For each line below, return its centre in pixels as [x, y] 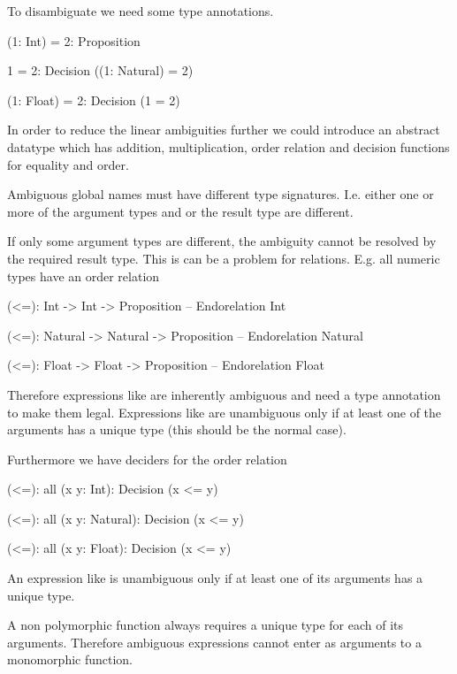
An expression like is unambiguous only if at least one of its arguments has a [215, 578]
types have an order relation [84, 276]
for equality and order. [68, 164]
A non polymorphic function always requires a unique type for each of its [206, 625]
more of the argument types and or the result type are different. [180, 211]
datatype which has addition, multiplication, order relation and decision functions [228, 146]
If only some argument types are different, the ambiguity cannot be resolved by [222, 241]
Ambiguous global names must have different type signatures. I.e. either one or [221, 194]
